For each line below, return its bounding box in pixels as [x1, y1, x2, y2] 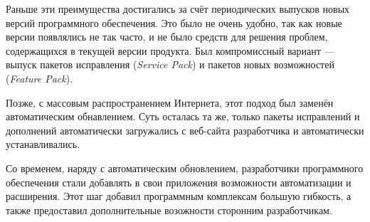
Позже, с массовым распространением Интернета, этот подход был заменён [6, 95, 334, 110]
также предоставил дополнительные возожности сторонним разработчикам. [6, 202, 332, 217]
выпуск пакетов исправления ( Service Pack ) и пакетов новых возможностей [6, 57, 334, 72]
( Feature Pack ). [6, 70, 73, 85]
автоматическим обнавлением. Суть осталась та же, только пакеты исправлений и [6, 109, 360, 124]
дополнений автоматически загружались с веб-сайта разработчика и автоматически [6, 122, 364, 137]
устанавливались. [6, 137, 80, 152]
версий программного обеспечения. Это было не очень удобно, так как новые [6, 15, 342, 30]
